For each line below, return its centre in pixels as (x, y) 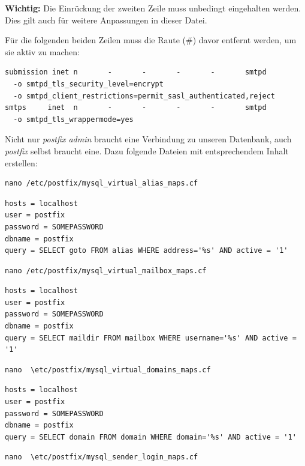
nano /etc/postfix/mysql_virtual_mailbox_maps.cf (106, 271)
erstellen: (21, 162)
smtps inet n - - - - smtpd (136, 108)
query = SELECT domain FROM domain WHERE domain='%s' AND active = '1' (151, 437)
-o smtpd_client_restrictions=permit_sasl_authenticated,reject (144, 96)
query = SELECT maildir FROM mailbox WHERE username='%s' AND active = (151, 338)
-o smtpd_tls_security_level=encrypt (88, 84)
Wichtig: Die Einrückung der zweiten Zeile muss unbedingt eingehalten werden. (153, 8)
